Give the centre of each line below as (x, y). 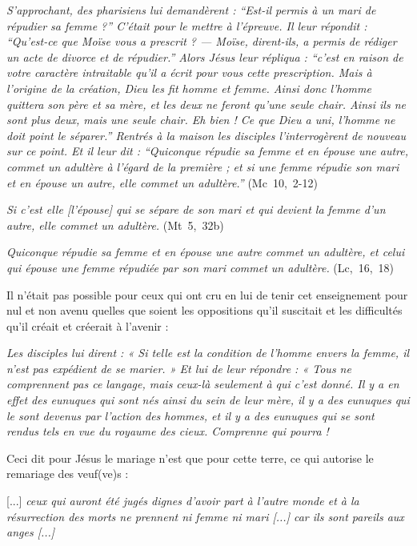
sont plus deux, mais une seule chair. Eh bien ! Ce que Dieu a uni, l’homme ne (201, 120)
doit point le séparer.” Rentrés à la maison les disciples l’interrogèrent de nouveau (206, 135)
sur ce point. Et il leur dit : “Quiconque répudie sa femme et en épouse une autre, (207, 151)
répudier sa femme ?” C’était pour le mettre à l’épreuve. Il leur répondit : (187, 25)
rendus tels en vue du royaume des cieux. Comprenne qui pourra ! (168, 431)
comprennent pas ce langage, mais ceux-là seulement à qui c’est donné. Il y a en (203, 384)
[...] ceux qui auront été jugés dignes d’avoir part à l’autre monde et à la (183, 501)
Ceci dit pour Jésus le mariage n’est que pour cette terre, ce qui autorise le (190, 458)
